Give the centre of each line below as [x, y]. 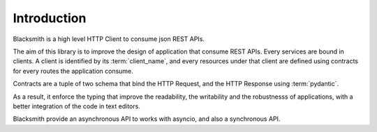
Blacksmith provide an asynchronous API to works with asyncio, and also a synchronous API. [147, 119]
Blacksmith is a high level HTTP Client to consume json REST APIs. [109, 39]
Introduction [50, 18]
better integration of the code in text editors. [77, 106]
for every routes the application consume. [73, 71]
